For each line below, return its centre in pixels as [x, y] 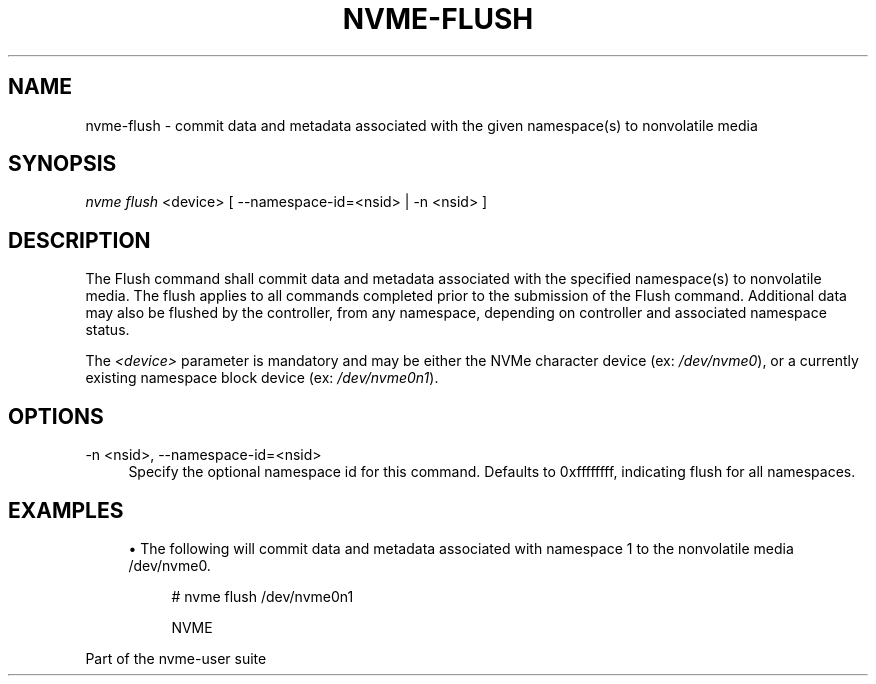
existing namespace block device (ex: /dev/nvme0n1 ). [262, 378]
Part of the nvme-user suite [176, 658]
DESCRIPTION [79, 240]
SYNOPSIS [62, 164]
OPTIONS [56, 416]
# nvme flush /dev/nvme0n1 [262, 596]
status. [107, 330]
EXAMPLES [66, 510]
